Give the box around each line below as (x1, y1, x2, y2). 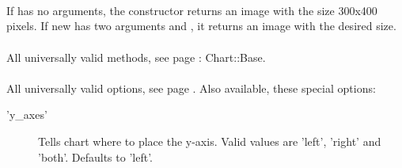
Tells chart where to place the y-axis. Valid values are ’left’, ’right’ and (38, 132, 381, 149)
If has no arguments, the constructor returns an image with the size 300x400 (6, 2, 377, 18)
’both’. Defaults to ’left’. (38, 148, 153, 165)
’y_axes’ (6, 106, 47, 123)
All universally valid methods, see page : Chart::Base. (6, 48, 266, 65)
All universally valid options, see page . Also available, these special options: (6, 79, 376, 96)
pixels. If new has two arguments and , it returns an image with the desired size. (6, 17, 396, 34)
